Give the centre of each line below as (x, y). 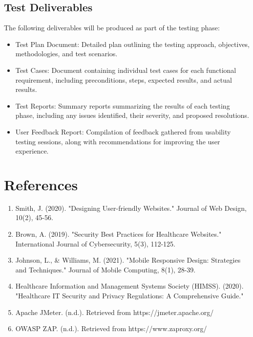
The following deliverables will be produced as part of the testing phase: (112, 28)
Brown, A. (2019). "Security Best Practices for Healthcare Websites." (118, 234)
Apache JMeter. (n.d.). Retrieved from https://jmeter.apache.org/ (115, 312)
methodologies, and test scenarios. (66, 54)
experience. (32, 151)
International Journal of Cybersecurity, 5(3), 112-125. (95, 243)
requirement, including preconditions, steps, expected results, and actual (124, 79)
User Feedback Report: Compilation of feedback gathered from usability (123, 131)
